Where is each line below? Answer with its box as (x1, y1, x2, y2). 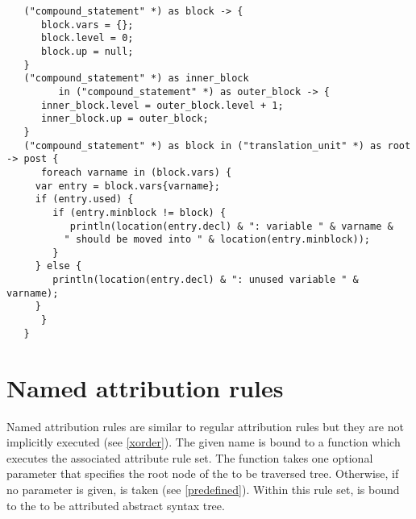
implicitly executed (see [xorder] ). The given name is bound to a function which (6, 434, 401, 450)
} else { (35, 260, 82, 272)
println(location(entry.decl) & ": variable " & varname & (69, 220, 393, 232)
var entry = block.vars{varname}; (35, 180, 220, 192)
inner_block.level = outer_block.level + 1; (40, 99, 284, 111)
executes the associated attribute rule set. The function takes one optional (6, 449, 373, 466)
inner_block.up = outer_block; (40, 113, 209, 125)
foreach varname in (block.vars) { (40, 166, 232, 178)
